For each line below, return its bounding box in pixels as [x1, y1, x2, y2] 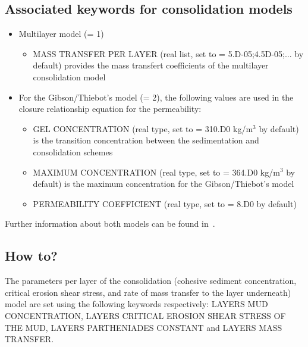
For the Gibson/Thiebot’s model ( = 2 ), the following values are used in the [18, 90, 294, 103]
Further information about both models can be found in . [5, 217, 215, 230]
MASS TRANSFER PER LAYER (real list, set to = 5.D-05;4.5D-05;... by [33, 47, 304, 60]
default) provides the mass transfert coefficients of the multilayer [33, 59, 269, 71]
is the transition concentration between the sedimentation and [33, 134, 259, 146]
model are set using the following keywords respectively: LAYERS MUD [5, 298, 268, 310]
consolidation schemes [33, 145, 113, 158]
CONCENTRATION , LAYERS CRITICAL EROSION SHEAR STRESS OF [5, 309, 286, 321]
